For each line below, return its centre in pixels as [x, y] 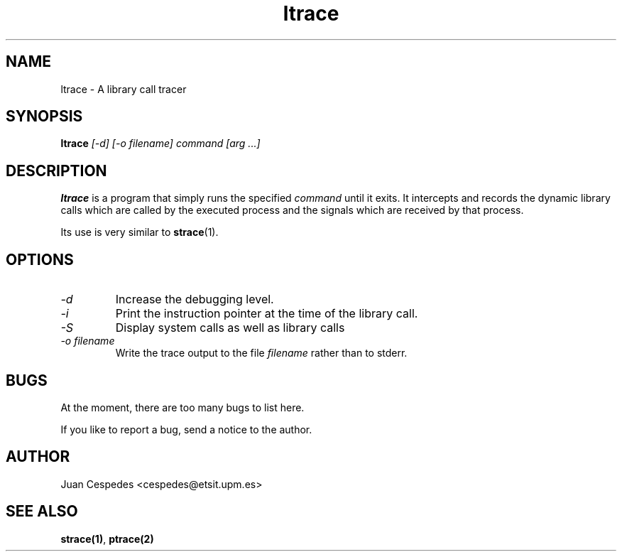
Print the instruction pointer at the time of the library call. [267, 314]
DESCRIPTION [56, 171]
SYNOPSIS [44, 117]
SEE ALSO [42, 512]
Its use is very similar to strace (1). [140, 232]
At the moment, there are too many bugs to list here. [182, 407]
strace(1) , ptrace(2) [107, 539]
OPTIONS [40, 259]
